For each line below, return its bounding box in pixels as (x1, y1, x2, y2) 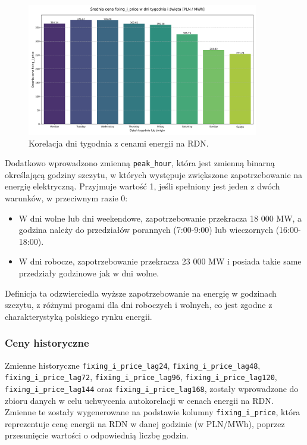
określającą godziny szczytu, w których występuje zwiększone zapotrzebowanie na (5, 168, 303, 181)
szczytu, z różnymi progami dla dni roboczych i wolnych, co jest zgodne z (5, 298, 272, 311)
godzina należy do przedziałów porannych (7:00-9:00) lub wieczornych (18, 223, 273, 236)
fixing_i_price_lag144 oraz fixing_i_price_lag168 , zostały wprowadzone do (5, 382, 299, 394)
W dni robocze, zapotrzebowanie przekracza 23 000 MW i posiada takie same (18, 255, 302, 267)
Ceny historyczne (5, 335, 89, 350)
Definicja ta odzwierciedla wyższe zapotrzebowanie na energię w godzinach (5, 287, 277, 299)
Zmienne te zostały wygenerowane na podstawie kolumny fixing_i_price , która (5, 406, 300, 418)
